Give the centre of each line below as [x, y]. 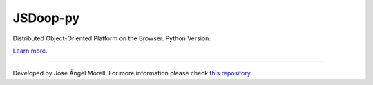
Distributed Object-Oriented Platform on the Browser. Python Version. [112, 38]
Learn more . [30, 51]
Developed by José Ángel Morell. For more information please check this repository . [132, 73]
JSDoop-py [46, 18]
